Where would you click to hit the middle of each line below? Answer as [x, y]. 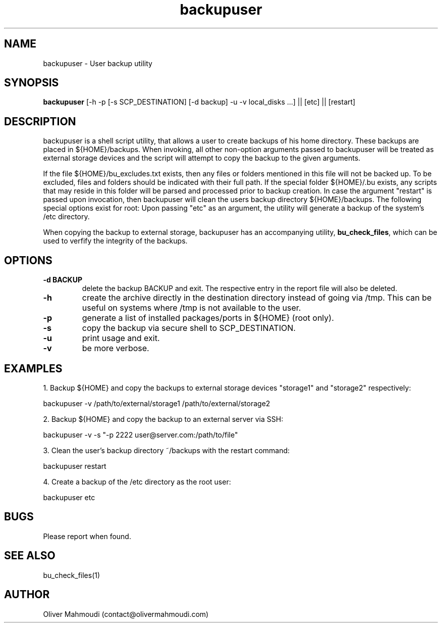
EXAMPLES [33, 368]
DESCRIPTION [40, 121]
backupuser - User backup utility [98, 63]
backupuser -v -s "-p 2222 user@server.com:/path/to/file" [141, 435]
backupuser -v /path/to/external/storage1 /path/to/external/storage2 [157, 403]
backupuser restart [75, 466]
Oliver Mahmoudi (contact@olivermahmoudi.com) [126, 614]
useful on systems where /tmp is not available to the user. [191, 308]
